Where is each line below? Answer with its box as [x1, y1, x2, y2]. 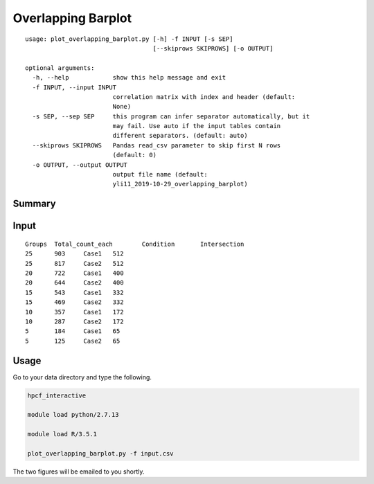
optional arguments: [25, 64, 95, 72]
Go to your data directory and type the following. [12, 373, 152, 381]
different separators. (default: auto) [112, 132, 249, 140]
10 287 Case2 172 [25, 317, 124, 325]
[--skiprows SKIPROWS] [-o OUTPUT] [152, 44, 274, 52]
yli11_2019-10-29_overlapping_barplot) [112, 180, 249, 188]
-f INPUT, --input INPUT [32, 83, 117, 91]
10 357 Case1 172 [25, 308, 124, 316]
